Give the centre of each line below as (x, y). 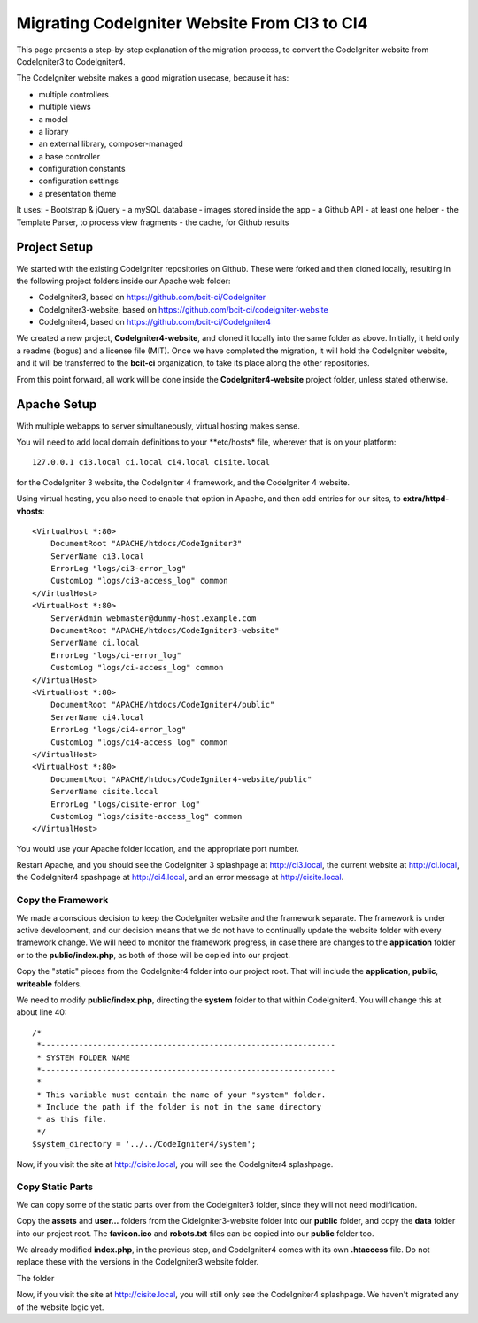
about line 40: (42, 1012)
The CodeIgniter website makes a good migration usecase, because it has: (153, 78)
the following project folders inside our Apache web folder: (123, 281)
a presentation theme (77, 193)
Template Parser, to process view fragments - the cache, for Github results (153, 222)
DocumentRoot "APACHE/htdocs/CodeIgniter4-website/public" (181, 779)
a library (54, 131)
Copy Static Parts (54, 1187)
